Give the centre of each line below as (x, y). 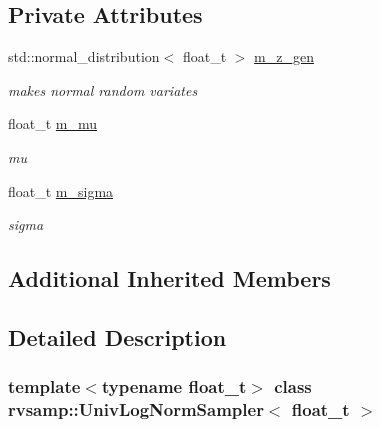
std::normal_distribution (84, 56)
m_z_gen (284, 56)
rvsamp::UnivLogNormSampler (136, 409)
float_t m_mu (53, 123)
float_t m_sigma (61, 190)
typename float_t (174, 386)
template (44, 386)
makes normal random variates (103, 89)
